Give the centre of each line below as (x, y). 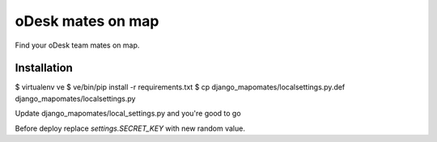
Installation (44, 68)
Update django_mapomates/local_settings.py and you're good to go (128, 114)
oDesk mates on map (87, 21)
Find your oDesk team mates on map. (77, 45)
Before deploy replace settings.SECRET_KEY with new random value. (130, 128)
